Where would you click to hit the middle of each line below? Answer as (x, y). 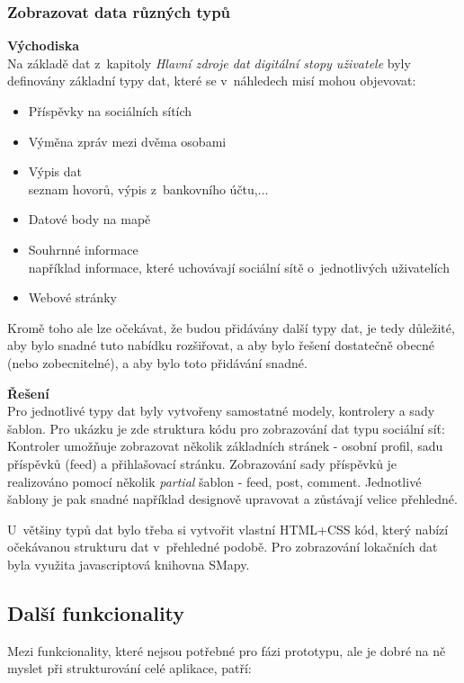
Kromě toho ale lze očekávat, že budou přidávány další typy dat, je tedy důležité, (231, 327)
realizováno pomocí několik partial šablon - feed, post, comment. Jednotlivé (214, 481)
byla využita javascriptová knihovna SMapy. (129, 564)
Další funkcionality (96, 612)
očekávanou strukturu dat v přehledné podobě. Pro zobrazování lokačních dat (223, 547)
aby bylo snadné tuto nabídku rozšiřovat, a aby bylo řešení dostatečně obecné (221, 345)
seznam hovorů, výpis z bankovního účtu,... (148, 189)
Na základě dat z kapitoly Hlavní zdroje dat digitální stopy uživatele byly (209, 63)
